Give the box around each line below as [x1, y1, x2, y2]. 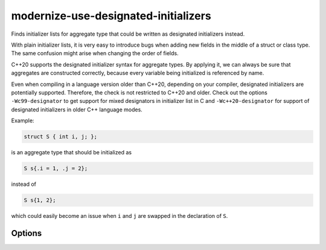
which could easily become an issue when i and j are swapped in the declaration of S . [11, 212, 228, 219]
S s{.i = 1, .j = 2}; [24, 165, 88, 172]
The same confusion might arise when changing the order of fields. [11, 50, 179, 57]
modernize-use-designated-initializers [11, 9, 211, 22]
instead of [11, 180, 36, 188]
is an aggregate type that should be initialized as [11, 149, 132, 156]
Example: [11, 117, 34, 124]
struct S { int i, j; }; [24, 133, 98, 140]
